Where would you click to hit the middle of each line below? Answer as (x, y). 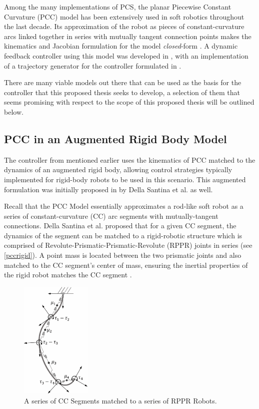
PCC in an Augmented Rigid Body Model (115, 138)
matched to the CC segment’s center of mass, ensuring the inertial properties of (126, 265)
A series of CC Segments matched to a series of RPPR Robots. (120, 400)
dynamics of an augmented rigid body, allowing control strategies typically (118, 169)
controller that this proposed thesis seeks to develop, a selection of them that (122, 92)
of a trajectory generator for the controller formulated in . (93, 65)
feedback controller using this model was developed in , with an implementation (126, 55)
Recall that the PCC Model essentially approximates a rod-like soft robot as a (124, 206)
